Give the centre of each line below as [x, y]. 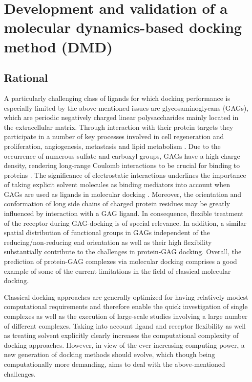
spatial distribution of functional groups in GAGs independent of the [107, 232]
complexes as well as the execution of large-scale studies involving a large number [126, 316]
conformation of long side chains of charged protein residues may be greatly [117, 203]
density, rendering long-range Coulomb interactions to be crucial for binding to [122, 165]
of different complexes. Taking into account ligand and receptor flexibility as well [125, 325]
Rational [26, 78]
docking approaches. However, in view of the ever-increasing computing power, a [124, 345]
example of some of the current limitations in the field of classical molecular [117, 271]
